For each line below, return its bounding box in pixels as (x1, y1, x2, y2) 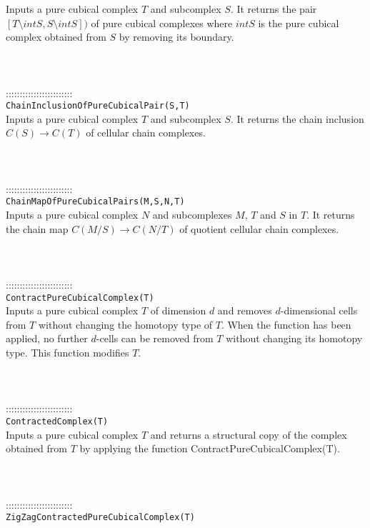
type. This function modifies (6, 345, 129, 360)
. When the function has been (221, 317, 351, 332)
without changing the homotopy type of (38, 317, 213, 332)
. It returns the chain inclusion (230, 111, 364, 126)
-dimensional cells (280, 303, 358, 318)
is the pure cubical (258, 15, 339, 30)
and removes (217, 303, 272, 318)
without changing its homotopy (226, 331, 363, 346)
